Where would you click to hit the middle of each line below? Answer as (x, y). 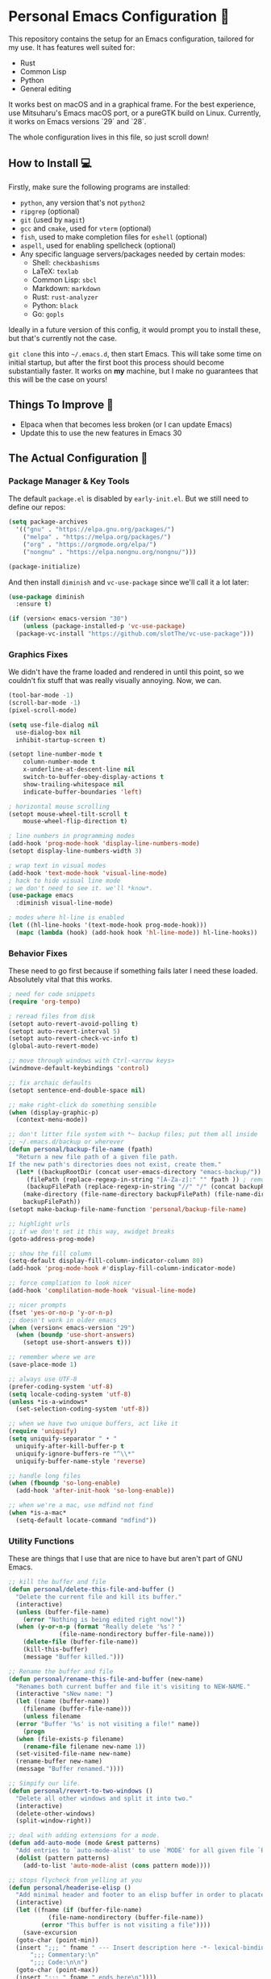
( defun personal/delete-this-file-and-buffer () (92, 1589)
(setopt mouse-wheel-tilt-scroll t (68, 814)
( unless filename (52, 1717)
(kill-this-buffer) (56, 1650)
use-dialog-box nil (48, 732)
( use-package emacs (41, 896)
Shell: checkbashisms (66, 262)
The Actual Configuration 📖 (78, 458)
